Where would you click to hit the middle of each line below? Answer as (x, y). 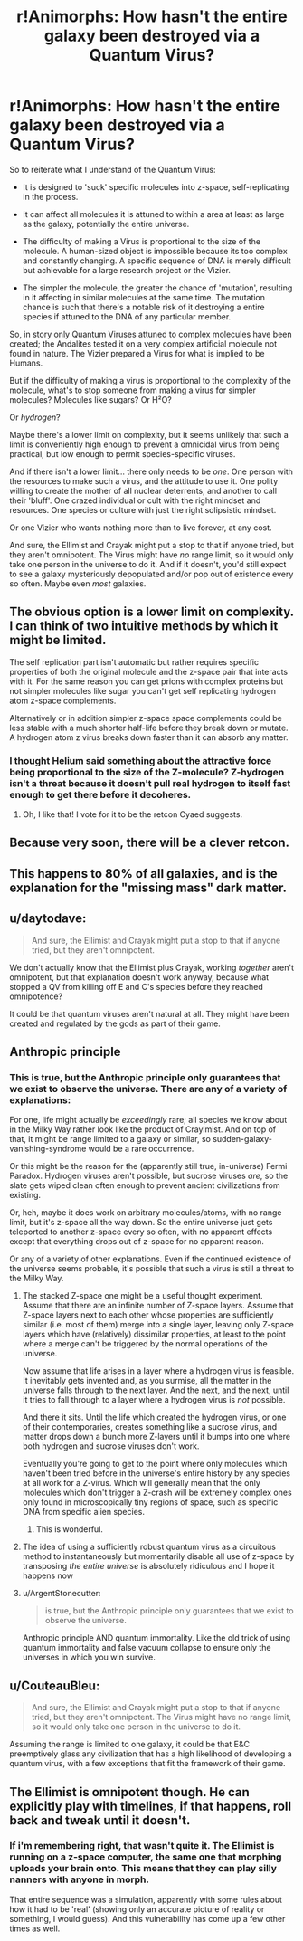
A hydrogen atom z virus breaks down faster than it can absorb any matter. (149, 737)
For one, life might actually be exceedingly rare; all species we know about (148, 1120)
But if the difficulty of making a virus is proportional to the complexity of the (150, 380)
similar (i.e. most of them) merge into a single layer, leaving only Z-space (158, 1325)
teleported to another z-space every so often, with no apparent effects (141, 1232)
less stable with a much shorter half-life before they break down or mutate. (149, 728)
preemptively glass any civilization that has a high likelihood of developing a (151, 1754)
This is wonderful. (70, 1529)
